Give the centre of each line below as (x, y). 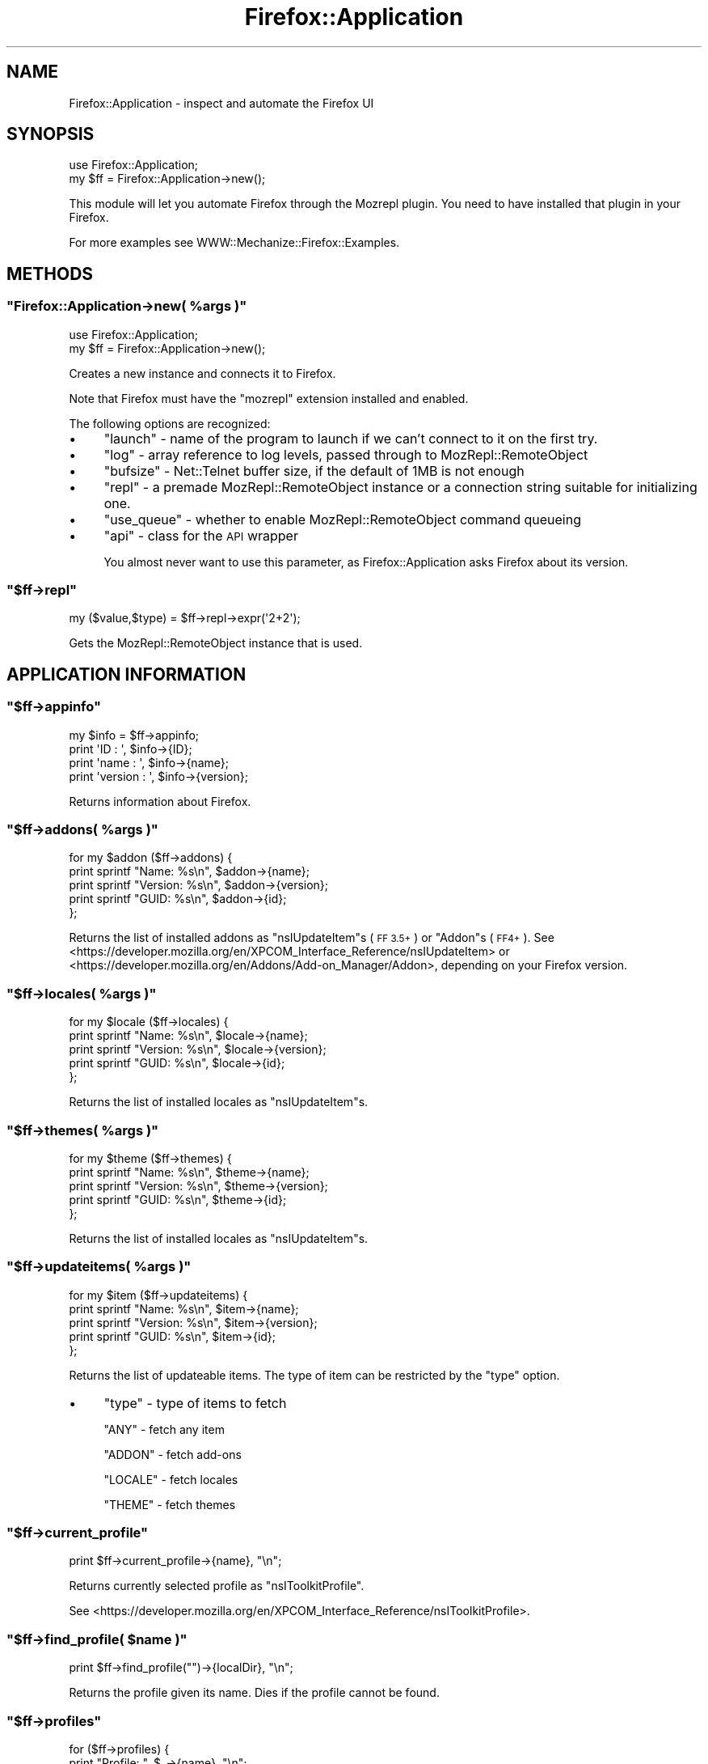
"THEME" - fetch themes (170, 1504)
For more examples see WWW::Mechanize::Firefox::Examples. (234, 243)
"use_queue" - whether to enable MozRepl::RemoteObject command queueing (342, 519)
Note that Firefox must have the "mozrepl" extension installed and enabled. (269, 398)
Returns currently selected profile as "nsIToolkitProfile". (217, 1586)
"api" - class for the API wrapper (201, 535)
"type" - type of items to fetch (195, 1403)
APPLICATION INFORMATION (126, 674)
